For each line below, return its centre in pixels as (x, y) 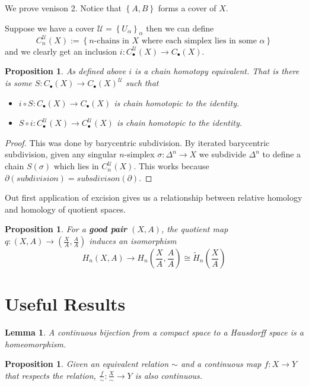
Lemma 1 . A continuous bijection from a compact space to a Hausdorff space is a (154, 332)
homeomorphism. (36, 344)
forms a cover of (187, 8)
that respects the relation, (50, 375)
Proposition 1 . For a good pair (66, 229)
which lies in (76, 166)
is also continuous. (169, 375)
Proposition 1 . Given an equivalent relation (87, 364)
